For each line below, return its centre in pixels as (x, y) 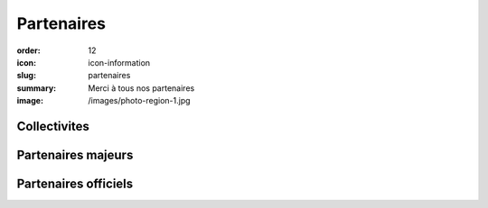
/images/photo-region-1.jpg (139, 101)
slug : (26, 76)
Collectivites (53, 126)
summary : (37, 88)
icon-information (119, 62)
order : (28, 50)
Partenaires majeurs (75, 154)
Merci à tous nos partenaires (141, 88)
